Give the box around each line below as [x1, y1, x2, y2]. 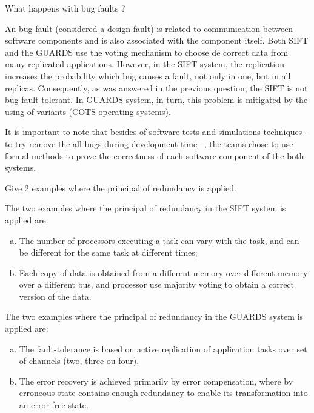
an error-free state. [19, 398, 89, 411]
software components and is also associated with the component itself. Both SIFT [5, 34, 309, 47]
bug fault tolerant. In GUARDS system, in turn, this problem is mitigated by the [5, 93, 308, 106]
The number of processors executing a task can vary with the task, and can [19, 234, 299, 246]
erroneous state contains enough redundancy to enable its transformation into [19, 386, 308, 399]
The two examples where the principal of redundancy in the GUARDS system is [5, 310, 304, 323]
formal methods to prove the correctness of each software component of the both [5, 149, 304, 162]
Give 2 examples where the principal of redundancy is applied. [5, 181, 236, 194]
